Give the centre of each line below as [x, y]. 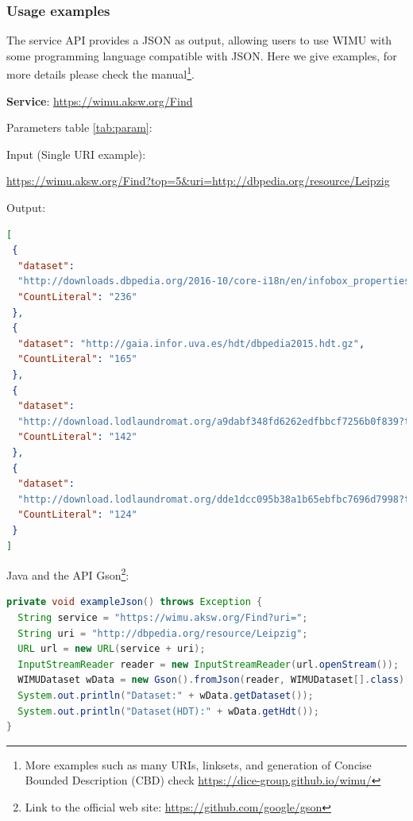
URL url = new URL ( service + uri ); [112, 649]
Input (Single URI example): [76, 154]
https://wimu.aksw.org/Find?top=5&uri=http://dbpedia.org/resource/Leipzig [198, 181]
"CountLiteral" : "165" [77, 359]
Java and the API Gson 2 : [68, 574]
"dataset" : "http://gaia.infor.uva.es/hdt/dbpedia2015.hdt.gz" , [191, 343]
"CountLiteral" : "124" [77, 515]
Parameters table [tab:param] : [79, 127]
